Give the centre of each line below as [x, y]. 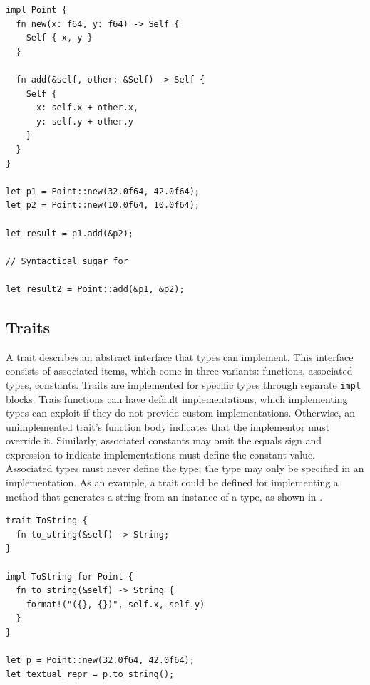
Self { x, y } [59, 38]
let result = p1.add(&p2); [70, 233]
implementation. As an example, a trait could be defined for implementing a [172, 482]
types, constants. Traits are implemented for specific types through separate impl [183, 384]
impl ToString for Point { [70, 576]
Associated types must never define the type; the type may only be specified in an [185, 468]
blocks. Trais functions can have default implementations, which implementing [177, 398]
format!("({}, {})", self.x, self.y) [115, 604]
